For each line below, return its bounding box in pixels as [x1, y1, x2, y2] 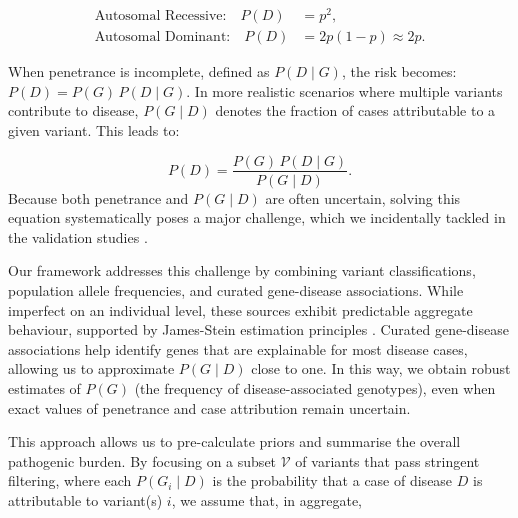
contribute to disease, [8, 100, 139, 121]
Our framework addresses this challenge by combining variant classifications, [8, 260, 476, 281]
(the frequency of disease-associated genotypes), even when [134, 377, 496, 398]
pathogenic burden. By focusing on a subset [8, 450, 277, 471]
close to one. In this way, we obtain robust [251, 358, 511, 379]
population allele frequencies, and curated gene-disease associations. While [8, 279, 464, 300]
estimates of [8, 377, 81, 398]
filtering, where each [8, 470, 132, 491]
